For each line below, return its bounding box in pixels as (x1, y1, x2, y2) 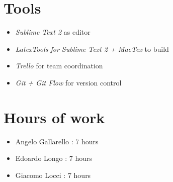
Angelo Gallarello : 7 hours (15, 136, 99, 146)
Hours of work (4, 107, 105, 127)
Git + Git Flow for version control (15, 77, 122, 87)
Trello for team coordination (15, 60, 103, 71)
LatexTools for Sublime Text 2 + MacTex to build (15, 43, 169, 54)
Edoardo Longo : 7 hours (15, 153, 93, 163)
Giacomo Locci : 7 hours (15, 169, 91, 180)
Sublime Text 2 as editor (15, 27, 91, 37)
